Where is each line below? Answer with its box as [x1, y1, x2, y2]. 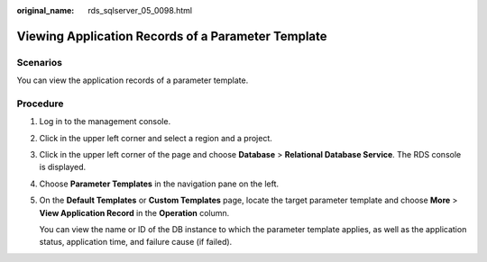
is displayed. [39, 162, 87, 173]
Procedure [16, 97, 64, 110]
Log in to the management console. [39, 116, 171, 127]
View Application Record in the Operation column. [39, 207, 230, 218]
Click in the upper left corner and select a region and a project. [39, 132, 272, 143]
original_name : [16, 5, 75, 15]
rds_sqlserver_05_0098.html [87, 5, 193, 15]
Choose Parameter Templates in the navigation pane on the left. [39, 178, 280, 189]
